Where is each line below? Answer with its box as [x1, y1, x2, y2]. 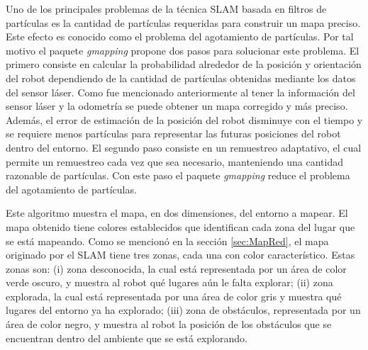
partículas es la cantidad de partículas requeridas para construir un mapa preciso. [6, 15, 361, 30]
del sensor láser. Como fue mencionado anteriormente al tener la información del [6, 84, 355, 99]
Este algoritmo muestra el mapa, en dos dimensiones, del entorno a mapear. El [6, 205, 348, 220]
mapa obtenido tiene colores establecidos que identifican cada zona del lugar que [6, 219, 355, 234]
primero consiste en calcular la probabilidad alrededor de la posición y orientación [6, 57, 362, 72]
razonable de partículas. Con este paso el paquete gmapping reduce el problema [6, 168, 350, 183]
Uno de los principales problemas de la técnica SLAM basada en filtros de [6, 1, 327, 16]
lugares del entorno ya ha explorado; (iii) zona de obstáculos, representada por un [6, 303, 361, 317]
